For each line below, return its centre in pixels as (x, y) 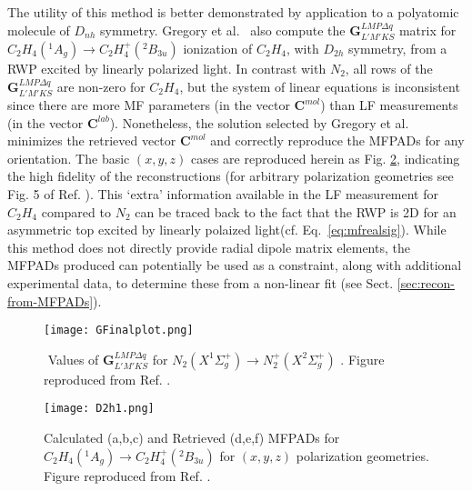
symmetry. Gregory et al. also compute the (223, 30)
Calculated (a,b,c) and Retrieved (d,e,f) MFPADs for (192, 438)
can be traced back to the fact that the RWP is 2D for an (296, 211)
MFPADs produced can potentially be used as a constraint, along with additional (235, 265)
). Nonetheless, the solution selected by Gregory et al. (259, 122)
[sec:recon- (426, 282)
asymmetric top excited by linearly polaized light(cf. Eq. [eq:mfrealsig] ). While (227, 230)
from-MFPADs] (50, 301)
